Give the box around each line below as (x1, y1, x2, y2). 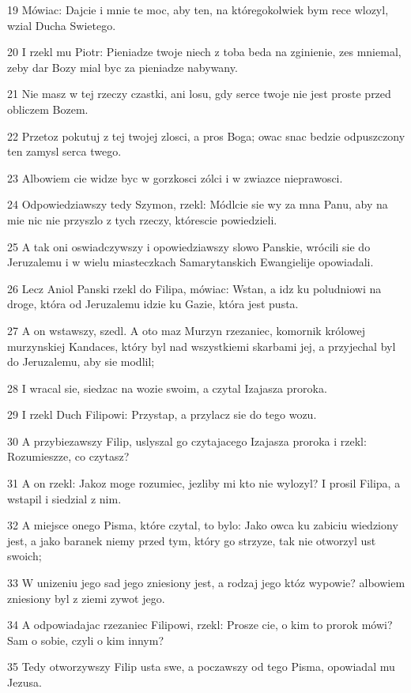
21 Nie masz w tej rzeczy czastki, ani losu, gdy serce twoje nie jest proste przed (7, 85, 391, 102)
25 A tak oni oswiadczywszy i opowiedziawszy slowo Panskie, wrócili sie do (7, 238, 371, 254)
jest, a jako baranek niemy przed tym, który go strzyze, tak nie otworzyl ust (7, 532, 376, 548)
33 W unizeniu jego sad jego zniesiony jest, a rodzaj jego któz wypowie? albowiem (7, 574, 405, 591)
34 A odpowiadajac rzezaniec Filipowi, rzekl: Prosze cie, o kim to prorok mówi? (7, 616, 393, 633)
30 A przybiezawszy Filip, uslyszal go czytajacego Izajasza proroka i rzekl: (7, 432, 367, 449)
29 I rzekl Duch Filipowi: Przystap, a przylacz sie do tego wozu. (7, 406, 317, 423)
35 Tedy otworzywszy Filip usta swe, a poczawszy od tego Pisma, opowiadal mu (7, 658, 395, 675)
